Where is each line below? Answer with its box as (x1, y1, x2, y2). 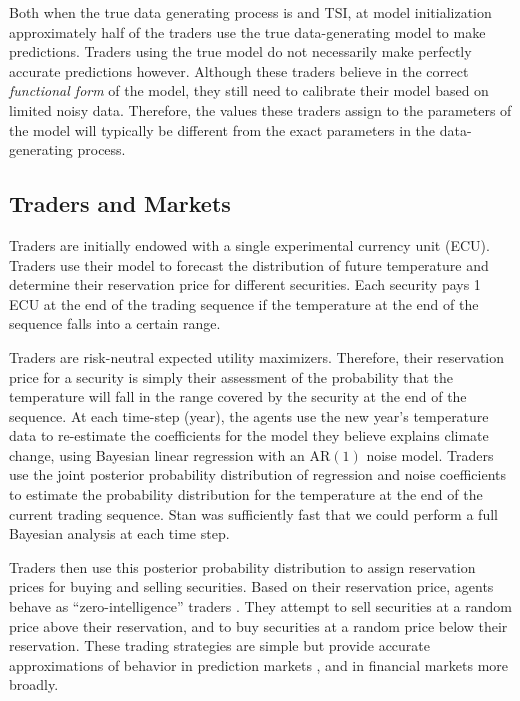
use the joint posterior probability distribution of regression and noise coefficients (9, 464, 507, 485)
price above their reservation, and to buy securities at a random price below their (9, 615, 508, 636)
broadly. (9, 674, 59, 695)
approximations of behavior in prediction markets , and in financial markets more (9, 654, 509, 675)
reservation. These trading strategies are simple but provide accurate (9, 635, 431, 656)
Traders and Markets (9, 188, 231, 219)
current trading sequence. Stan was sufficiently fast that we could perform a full (9, 503, 498, 524)
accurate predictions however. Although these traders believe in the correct (9, 60, 469, 81)
